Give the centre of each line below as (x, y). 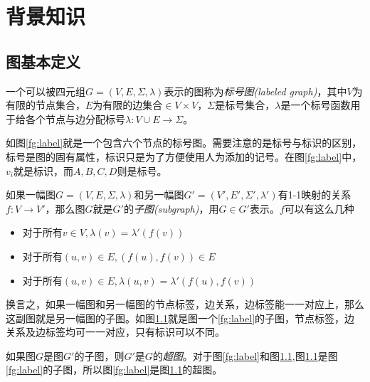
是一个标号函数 (316, 105)
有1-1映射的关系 (314, 195)
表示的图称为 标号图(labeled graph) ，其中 (255, 91)
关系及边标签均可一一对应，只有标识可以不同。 (115, 332)
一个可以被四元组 (46, 91)
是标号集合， (245, 105)
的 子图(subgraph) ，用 (171, 208)
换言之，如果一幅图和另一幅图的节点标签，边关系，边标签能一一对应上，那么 (185, 304)
